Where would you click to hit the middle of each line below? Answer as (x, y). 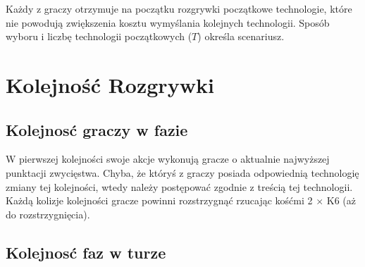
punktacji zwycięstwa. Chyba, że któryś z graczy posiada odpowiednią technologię (182, 172)
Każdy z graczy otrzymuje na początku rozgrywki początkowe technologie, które (179, 8)
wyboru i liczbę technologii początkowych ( (99, 36)
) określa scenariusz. (241, 36)
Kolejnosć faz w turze (86, 252)
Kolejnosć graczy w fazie (97, 129)
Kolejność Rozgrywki (110, 84)
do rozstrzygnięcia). (48, 214)
